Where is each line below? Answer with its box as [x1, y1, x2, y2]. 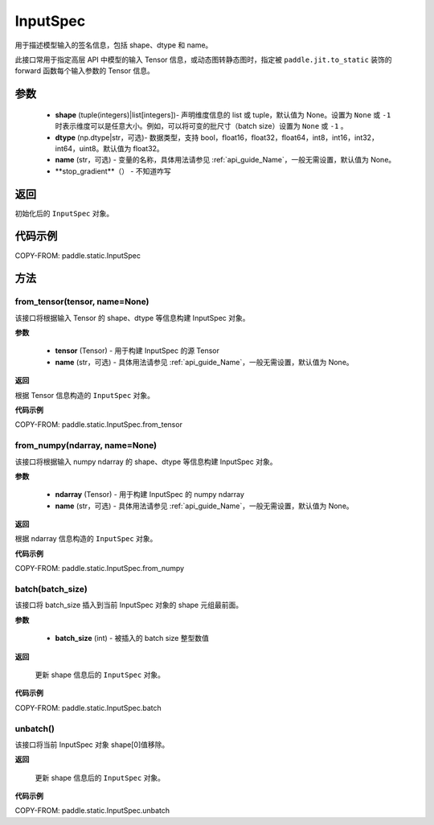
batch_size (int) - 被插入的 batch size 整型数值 [55, 634, 209, 643]
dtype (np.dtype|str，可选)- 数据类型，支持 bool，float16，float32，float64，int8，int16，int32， [55, 133, 379, 142]
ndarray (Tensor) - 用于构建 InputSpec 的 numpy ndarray [55, 490, 245, 499]
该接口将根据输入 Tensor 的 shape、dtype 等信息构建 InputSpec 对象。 [14, 313, 250, 322]
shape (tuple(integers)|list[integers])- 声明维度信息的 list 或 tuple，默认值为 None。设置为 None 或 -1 [55, 109, 391, 120]
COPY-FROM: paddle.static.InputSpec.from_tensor [14, 420, 182, 429]
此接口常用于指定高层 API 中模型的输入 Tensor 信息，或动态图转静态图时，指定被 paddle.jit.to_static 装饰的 [14, 55, 392, 64]
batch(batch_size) [14, 584, 88, 595]
